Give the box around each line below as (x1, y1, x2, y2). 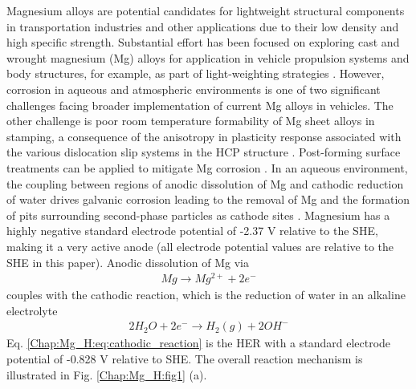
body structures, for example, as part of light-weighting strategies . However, (6, 65, 385, 82)
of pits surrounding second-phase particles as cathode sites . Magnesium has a (6, 206, 390, 223)
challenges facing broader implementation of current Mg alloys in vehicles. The (6, 96, 394, 113)
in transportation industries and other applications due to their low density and (6, 18, 399, 34)
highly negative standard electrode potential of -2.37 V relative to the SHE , (6, 222, 378, 239)
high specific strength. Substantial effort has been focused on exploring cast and (6, 34, 400, 51)
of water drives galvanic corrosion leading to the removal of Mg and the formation (6, 191, 410, 208)
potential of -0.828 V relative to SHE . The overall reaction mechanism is (6, 351, 363, 367)
